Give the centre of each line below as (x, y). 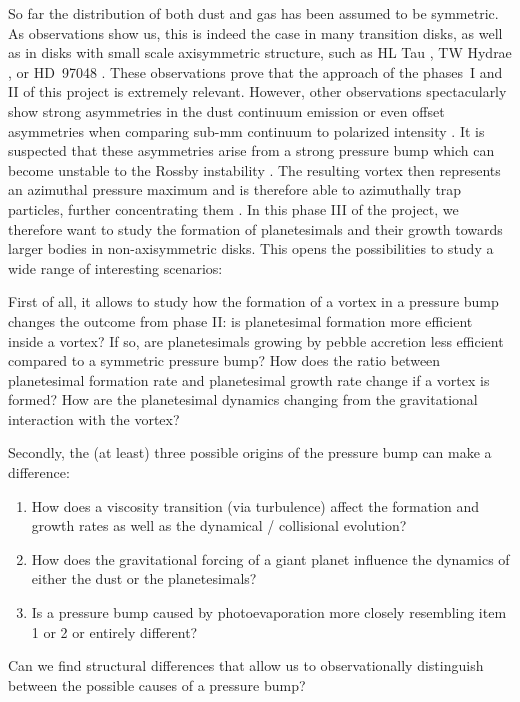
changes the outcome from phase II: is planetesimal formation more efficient (240, 320)
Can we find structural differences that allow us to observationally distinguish (246, 665)
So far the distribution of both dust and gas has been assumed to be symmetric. (253, 13)
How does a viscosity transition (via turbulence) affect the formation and (255, 505)
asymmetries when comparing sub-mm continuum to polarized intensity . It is (246, 130)
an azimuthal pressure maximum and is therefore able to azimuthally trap (235, 189)
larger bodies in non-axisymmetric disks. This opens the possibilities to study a (251, 248)
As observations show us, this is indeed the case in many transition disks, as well (255, 32)
